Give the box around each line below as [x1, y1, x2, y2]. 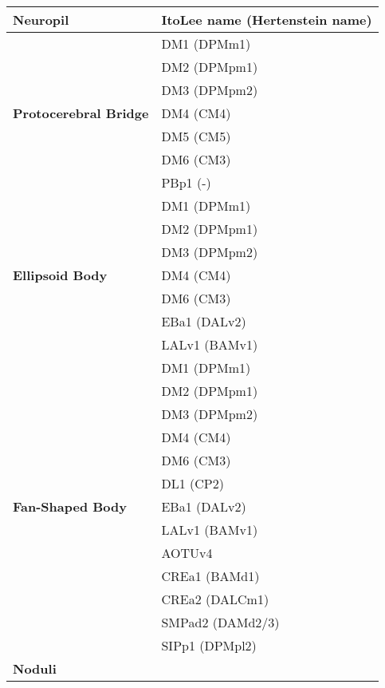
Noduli [13, 659, 57, 678]
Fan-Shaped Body [13, 497, 127, 516]
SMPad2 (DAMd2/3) [161, 613, 280, 631]
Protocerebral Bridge [13, 104, 149, 122]
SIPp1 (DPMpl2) [161, 636, 257, 654]
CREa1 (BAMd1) [161, 567, 260, 585]
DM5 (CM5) [161, 127, 231, 145]
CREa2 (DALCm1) [161, 590, 269, 608]
